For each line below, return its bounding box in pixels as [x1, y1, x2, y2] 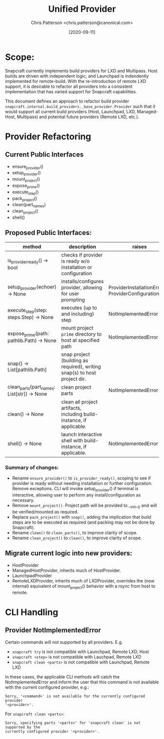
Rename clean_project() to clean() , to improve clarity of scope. [12, 535, 143, 541]
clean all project [61, 398, 98, 405]
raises [132, 243, 147, 250]
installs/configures [61, 278, 104, 285]
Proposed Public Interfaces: [5, 229, 92, 237]
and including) [61, 310, 94, 317]
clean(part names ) [12, 202, 46, 209]
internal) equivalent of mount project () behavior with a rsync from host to [12, 583, 156, 590]
